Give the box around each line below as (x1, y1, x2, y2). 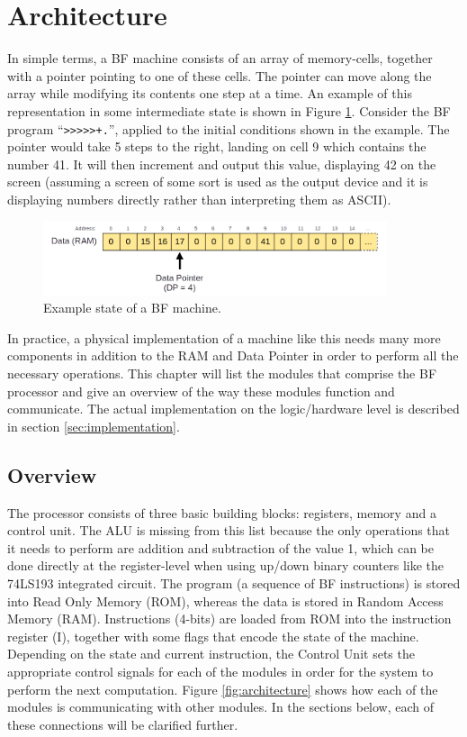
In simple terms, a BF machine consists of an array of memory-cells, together (7, 49, 433, 68)
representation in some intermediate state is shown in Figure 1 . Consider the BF (7, 101, 451, 120)
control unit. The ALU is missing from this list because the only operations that (7, 521, 451, 540)
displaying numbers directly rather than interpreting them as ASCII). (7, 189, 391, 208)
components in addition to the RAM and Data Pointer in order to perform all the (7, 346, 459, 365)
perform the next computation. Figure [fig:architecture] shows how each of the (7, 679, 438, 698)
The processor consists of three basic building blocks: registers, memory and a (7, 503, 436, 522)
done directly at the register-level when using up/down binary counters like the (7, 556, 444, 575)
